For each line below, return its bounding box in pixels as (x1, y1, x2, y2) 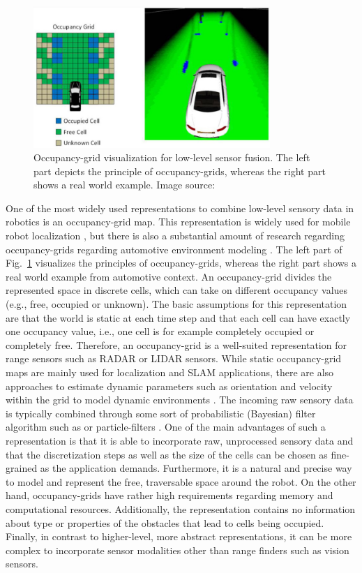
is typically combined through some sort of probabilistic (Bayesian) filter (6, 405, 316, 420)
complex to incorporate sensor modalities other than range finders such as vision (6, 542, 349, 557)
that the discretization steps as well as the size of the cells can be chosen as (6, 447, 328, 461)
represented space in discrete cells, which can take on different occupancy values (6, 283, 348, 297)
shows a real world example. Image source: (33, 177, 216, 192)
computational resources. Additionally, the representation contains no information (6, 501, 356, 516)
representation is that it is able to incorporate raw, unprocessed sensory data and (6, 433, 354, 447)
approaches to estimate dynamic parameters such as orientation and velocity (6, 378, 333, 393)
